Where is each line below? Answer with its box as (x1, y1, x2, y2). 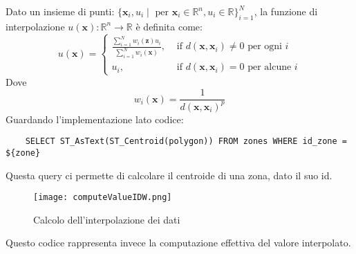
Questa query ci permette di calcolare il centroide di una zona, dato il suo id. (6, 167, 332, 182)
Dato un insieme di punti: (6, 4, 115, 18)
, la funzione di (254, 4, 318, 18)
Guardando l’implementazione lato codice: (6, 111, 184, 126)
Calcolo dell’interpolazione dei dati (33, 212, 180, 226)
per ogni (247, 42, 282, 52)
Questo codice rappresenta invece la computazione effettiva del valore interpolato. (6, 235, 351, 250)
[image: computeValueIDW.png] (33, 192, 172, 203)
